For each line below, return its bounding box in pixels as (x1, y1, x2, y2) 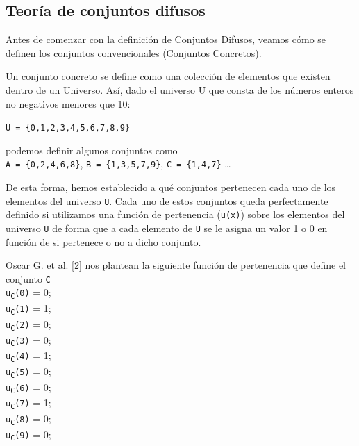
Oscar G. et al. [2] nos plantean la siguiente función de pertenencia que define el (6, 258, 347, 272)
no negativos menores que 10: (6, 96, 131, 110)
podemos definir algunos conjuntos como (6, 142, 178, 157)
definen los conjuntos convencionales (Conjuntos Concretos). (6, 45, 262, 60)
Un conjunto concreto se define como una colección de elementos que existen (6, 69, 331, 83)
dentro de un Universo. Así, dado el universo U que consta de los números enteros (6, 82, 354, 97)
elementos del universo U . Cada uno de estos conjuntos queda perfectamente (6, 193, 328, 208)
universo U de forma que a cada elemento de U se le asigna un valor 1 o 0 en (6, 220, 328, 235)
